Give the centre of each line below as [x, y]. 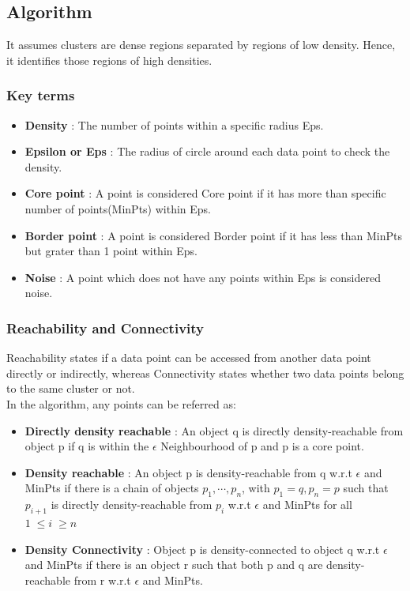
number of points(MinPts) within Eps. [118, 208]
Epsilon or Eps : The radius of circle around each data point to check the [207, 151]
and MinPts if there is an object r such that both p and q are [174, 565]
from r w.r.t [102, 580]
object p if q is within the [87, 446]
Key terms [41, 95]
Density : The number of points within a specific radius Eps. [174, 124]
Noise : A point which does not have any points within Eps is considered [203, 277]
